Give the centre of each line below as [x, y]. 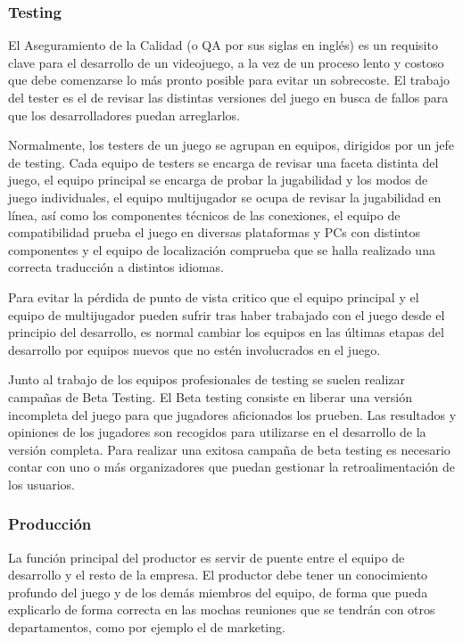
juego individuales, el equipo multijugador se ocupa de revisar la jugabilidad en [225, 197]
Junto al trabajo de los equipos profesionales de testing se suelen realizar [207, 379]
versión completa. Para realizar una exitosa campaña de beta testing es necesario [229, 449]
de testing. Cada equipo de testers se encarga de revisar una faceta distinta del [223, 162]
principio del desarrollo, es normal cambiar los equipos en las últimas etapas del [226, 332]
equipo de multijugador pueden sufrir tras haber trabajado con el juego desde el [227, 314]
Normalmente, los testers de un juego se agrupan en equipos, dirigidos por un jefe [231, 145]
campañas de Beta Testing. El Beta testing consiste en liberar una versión [211, 396]
